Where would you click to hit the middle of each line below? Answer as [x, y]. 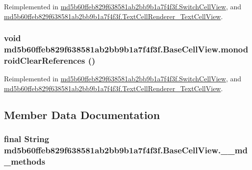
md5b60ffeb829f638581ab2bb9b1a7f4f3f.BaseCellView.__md [126, 150]
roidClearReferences [45, 60]
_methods [25, 161]
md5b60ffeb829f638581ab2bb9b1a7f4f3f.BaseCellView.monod [126, 49]
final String [27, 139]
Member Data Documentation [82, 114]
